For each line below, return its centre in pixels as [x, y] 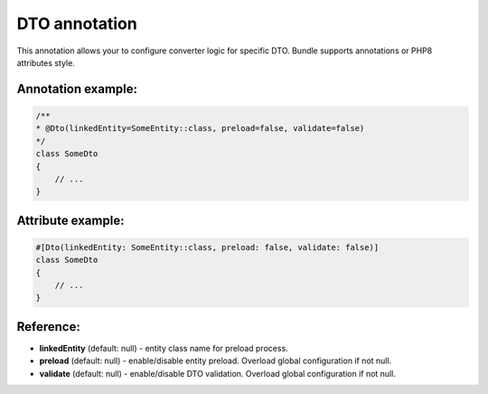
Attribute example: [70, 220]
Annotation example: [77, 89]
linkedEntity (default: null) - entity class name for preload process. [164, 348]
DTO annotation [77, 23]
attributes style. [46, 62]
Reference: [48, 327]
